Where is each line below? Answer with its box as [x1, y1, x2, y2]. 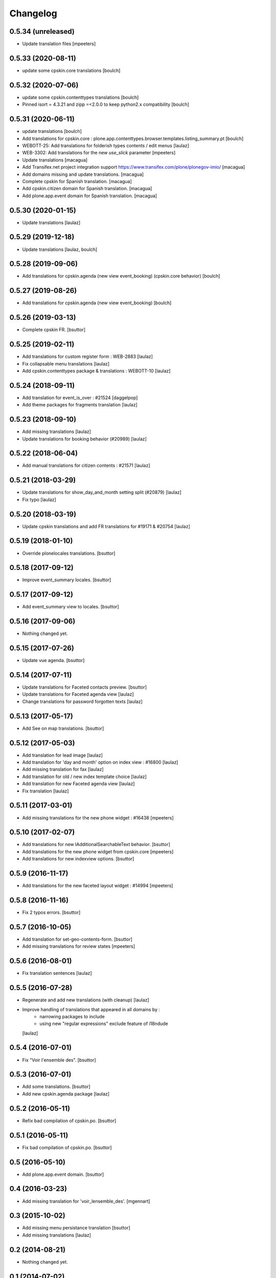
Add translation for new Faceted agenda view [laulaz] [22, 781, 135, 787]
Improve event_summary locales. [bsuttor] [22, 577, 111, 583]
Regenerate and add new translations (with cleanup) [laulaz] [22, 997, 149, 1003]
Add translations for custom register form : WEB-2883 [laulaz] [22, 353, 153, 360]
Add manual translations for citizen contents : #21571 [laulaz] [22, 463, 150, 469]
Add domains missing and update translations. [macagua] [22, 171, 144, 177]
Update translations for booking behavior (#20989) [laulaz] [22, 436, 147, 442]
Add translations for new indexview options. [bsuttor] [22, 856, 134, 862]
